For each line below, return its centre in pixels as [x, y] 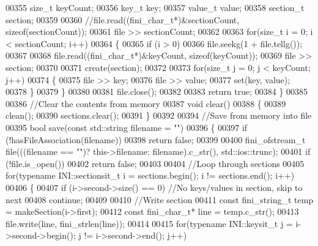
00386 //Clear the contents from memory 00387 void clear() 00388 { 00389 [146, 103]
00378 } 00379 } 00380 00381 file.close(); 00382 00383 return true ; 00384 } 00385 [157, 91]
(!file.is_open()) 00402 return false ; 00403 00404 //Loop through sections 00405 [155, 163]
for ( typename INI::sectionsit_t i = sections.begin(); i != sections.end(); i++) [150, 175]
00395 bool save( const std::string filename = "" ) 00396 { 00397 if [127, 127]
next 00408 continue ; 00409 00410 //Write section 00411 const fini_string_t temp [160, 199]
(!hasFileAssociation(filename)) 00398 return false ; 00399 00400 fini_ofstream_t [156, 139]
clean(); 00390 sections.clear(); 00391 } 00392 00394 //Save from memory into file [159, 115]
